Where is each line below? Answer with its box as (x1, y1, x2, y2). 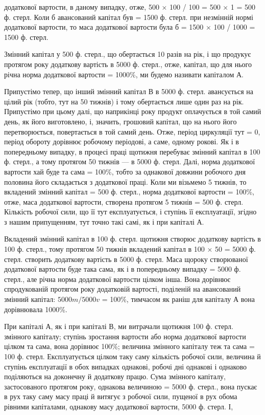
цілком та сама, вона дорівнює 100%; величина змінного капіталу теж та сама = (4, 341, 255, 352)
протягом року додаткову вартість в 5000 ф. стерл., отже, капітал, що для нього (4, 58, 252, 69)
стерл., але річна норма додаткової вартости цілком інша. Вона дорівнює (4, 273, 231, 284)
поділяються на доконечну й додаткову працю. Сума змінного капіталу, (4, 371, 226, 382)
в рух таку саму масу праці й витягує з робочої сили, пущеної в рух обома (4, 391, 237, 402)
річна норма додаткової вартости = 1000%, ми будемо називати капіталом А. (4, 69, 244, 79)
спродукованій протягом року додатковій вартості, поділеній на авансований (4, 283, 241, 294)
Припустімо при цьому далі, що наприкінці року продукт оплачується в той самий (4, 106, 261, 117)
